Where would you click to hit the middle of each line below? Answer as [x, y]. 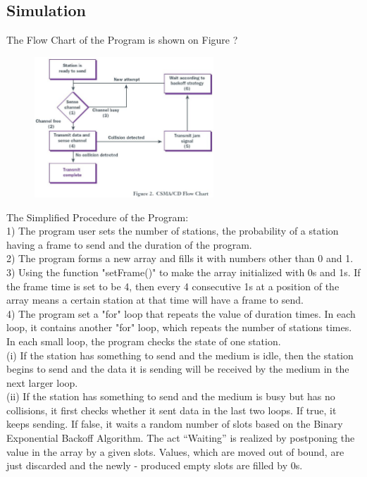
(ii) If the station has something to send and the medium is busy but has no [171, 396]
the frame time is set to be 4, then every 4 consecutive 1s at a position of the [173, 286]
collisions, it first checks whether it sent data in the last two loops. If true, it [172, 410]
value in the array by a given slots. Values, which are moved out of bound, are [175, 451]
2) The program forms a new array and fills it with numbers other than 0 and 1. [180, 258]
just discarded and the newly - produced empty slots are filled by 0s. [155, 465]
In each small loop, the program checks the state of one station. [144, 341]
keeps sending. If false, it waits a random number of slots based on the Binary [175, 424]
